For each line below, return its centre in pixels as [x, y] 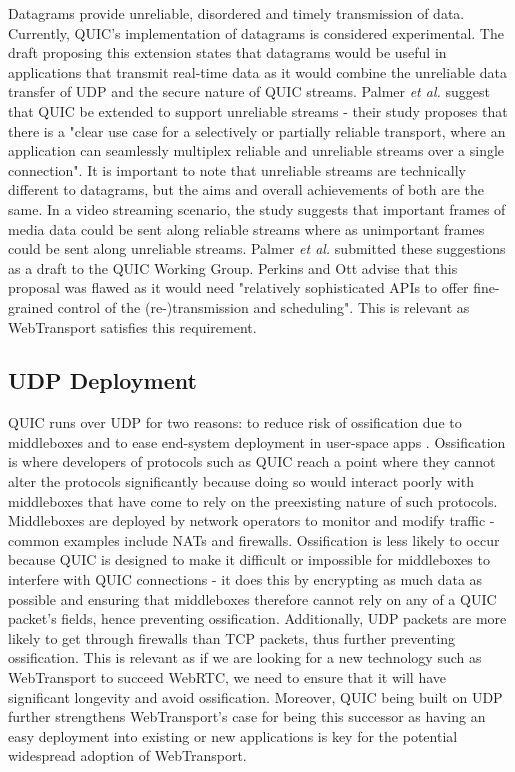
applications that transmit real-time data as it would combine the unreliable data [257, 71]
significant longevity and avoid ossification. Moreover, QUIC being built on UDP [255, 696]
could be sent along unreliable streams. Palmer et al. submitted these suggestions [257, 248]
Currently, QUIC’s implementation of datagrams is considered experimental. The [256, 32]
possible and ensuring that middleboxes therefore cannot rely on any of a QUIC [252, 598]
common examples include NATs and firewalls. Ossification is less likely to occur [254, 539]
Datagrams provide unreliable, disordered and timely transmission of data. [236, 13]
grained [31, 306]
